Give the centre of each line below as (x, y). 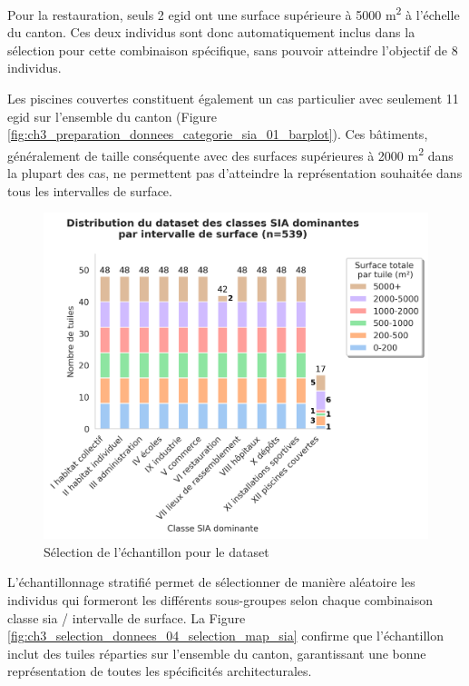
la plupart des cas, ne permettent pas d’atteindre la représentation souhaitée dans (235, 173)
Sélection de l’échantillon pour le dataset (156, 551)
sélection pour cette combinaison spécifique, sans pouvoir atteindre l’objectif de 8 (233, 50)
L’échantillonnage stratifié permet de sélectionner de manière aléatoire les (211, 582)
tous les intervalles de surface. (90, 190)
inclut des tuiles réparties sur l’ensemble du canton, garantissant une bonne (217, 653)
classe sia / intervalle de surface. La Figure (127, 617)
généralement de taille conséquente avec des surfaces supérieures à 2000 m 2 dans (230, 154)
